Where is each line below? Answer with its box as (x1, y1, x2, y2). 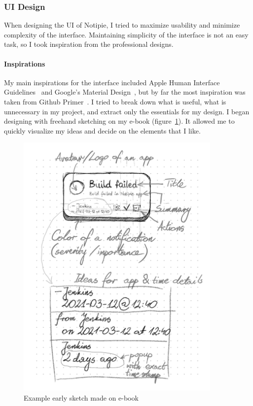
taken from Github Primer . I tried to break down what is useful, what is (4, 96, 226, 106)
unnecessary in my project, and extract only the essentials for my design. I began (4, 106, 250, 116)
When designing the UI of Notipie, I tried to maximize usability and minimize (4, 20, 240, 30)
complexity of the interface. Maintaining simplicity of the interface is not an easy (4, 29, 249, 39)
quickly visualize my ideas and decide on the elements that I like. (4, 125, 201, 135)
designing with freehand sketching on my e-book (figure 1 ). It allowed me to (4, 116, 235, 126)
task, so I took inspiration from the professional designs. (4, 39, 174, 49)
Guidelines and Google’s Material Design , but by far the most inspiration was (4, 87, 246, 97)
